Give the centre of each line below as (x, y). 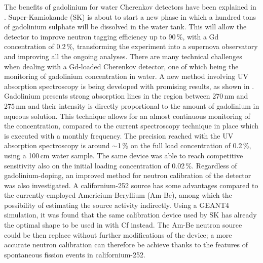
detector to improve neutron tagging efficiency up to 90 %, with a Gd (111, 36)
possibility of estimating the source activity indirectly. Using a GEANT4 (117, 205)
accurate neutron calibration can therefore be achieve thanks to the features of (126, 245)
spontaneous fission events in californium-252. (75, 254)
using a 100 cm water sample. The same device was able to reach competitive (124, 155)
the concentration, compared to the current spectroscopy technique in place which (131, 126)
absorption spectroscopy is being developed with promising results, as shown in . (129, 86)
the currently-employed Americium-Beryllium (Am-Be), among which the (118, 195)
